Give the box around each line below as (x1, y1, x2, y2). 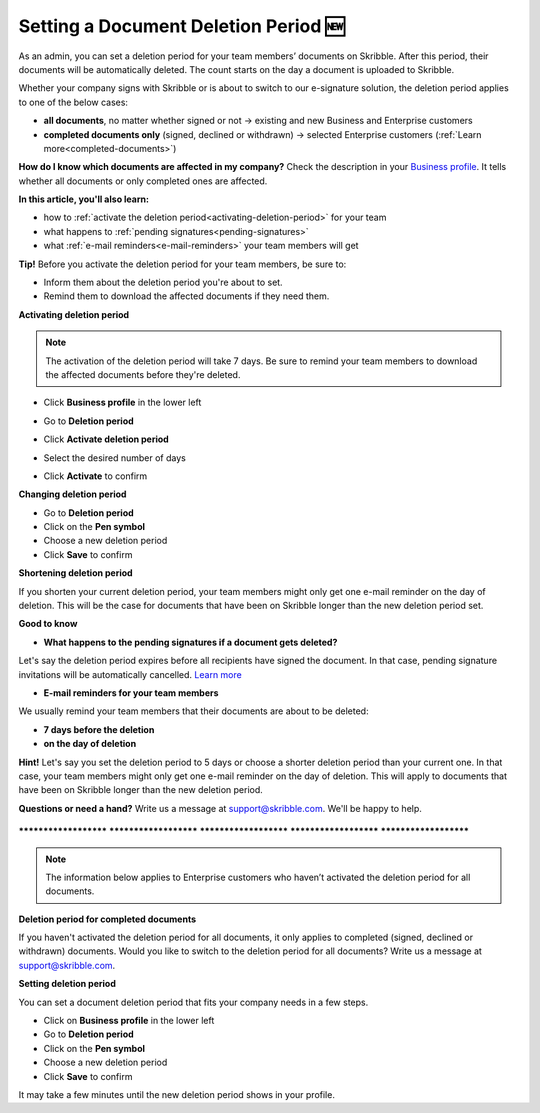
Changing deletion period (18, 488, 127, 500)
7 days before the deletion (43, 723, 155, 735)
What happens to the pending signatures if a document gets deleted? (43, 636, 338, 648)
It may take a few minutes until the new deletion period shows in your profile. (18, 1088, 335, 1100)
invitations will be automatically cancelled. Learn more (18, 668, 242, 680)
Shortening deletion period (18, 567, 134, 579)
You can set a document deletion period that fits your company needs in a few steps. (18, 996, 369, 1008)
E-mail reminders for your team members (43, 687, 219, 699)
